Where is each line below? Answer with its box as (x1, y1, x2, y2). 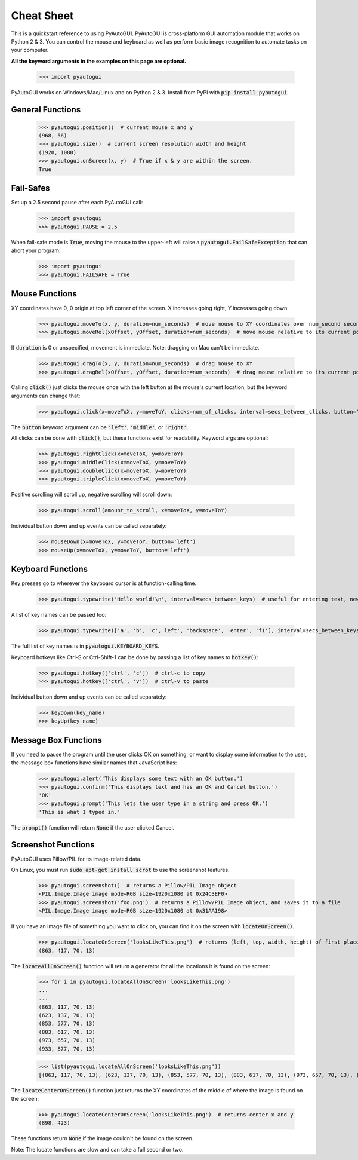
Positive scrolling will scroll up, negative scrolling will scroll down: (11, 491, 172, 498)
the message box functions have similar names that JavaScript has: (11, 759, 177, 766)
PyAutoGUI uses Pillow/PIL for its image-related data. (11, 855, 142, 862)
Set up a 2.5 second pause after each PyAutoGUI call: (11, 199, 143, 206)
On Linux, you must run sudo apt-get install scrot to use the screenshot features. (11, 867, 230, 873)
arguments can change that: (11, 392, 81, 399)
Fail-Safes (11, 183, 50, 194)
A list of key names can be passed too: (11, 611, 107, 619)
